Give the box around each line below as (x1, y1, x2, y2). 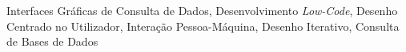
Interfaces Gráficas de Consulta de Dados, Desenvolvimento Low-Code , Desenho (6, 2, 398, 18)
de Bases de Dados (6, 33, 98, 50)
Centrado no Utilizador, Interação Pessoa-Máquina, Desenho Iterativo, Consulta (6, 17, 400, 34)
